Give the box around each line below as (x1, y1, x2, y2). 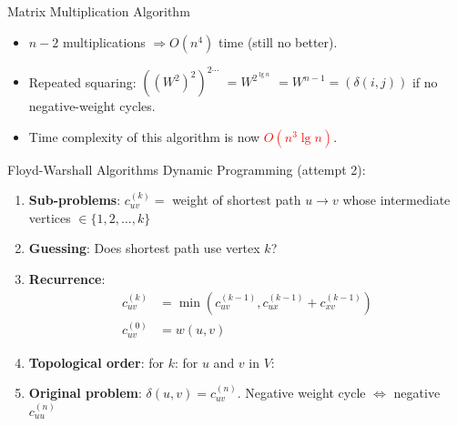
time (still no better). (218, 32, 338, 51)
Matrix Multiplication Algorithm (7, 2, 190, 20)
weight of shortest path (172, 190, 301, 209)
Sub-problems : (28, 190, 121, 209)
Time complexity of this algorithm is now (28, 127, 260, 146)
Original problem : (28, 383, 142, 402)
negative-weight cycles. (28, 96, 156, 116)
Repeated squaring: (28, 72, 137, 91)
